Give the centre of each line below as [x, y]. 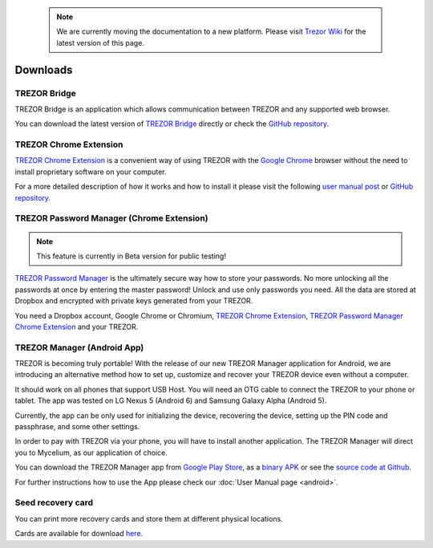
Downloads [44, 69]
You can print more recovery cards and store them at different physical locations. [149, 518]
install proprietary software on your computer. [91, 172]
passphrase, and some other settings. [77, 427]
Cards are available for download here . [79, 534]
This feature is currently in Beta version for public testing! [131, 256]
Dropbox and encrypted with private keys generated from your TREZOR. [134, 301]
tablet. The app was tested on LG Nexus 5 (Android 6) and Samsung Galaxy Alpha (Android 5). [171, 400]
